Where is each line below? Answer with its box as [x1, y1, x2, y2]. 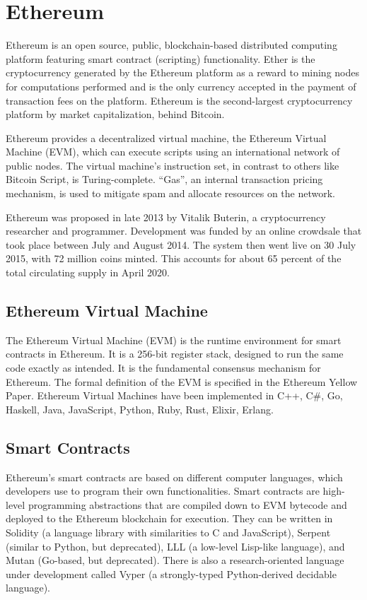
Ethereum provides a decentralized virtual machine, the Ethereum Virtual [6, 130, 327, 145]
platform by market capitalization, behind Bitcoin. [6, 107, 225, 122]
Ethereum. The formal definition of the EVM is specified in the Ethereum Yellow [6, 374, 358, 389]
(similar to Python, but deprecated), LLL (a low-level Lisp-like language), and [6, 539, 345, 553]
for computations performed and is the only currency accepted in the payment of [6, 78, 356, 93]
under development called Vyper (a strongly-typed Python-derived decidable [6, 566, 337, 581]
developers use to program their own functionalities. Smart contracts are [6, 483, 320, 498]
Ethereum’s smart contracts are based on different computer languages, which [6, 469, 343, 484]
